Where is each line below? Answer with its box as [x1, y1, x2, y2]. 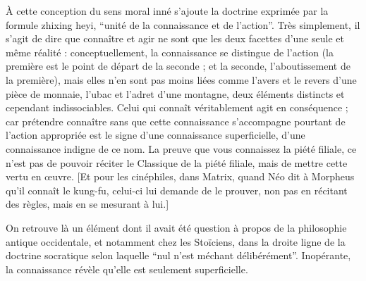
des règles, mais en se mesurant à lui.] [6, 196, 169, 211]
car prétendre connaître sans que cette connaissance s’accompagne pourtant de [6, 113, 346, 128]
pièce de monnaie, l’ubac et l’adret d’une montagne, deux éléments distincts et [6, 86, 345, 101]
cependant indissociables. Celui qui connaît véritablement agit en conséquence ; [6, 100, 348, 115]
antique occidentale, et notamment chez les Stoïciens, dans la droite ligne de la [6, 234, 346, 249]
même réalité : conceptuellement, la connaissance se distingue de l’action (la [6, 44, 334, 59]
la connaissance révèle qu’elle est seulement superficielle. [6, 261, 248, 276]
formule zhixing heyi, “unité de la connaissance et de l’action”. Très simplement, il [6, 17, 360, 32]
